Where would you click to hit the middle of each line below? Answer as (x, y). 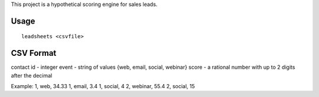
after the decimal (32, 75)
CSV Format (34, 53)
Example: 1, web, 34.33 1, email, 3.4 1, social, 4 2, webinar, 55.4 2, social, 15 (103, 86)
